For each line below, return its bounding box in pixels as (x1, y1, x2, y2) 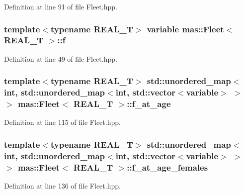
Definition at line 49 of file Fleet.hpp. (4, 53, 117, 64)
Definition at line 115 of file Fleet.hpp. (4, 117, 121, 127)
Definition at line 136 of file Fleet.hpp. (4, 181, 121, 191)
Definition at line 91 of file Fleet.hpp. (4, 1, 117, 11)
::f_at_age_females (127, 161, 208, 173)
